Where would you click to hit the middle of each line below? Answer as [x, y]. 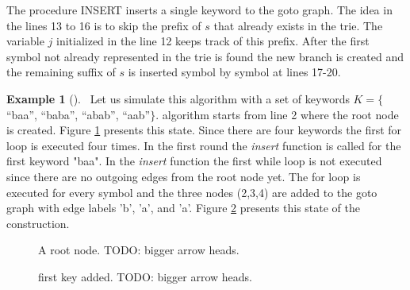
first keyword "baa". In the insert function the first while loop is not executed [194, 161]
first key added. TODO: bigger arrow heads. [146, 276]
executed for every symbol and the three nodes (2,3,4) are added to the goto [192, 192]
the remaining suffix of [61, 72]
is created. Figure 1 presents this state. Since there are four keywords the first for [204, 130]
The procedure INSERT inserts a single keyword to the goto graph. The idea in [199, 10]
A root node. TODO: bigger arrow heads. [139, 250]
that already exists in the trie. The [298, 25]
